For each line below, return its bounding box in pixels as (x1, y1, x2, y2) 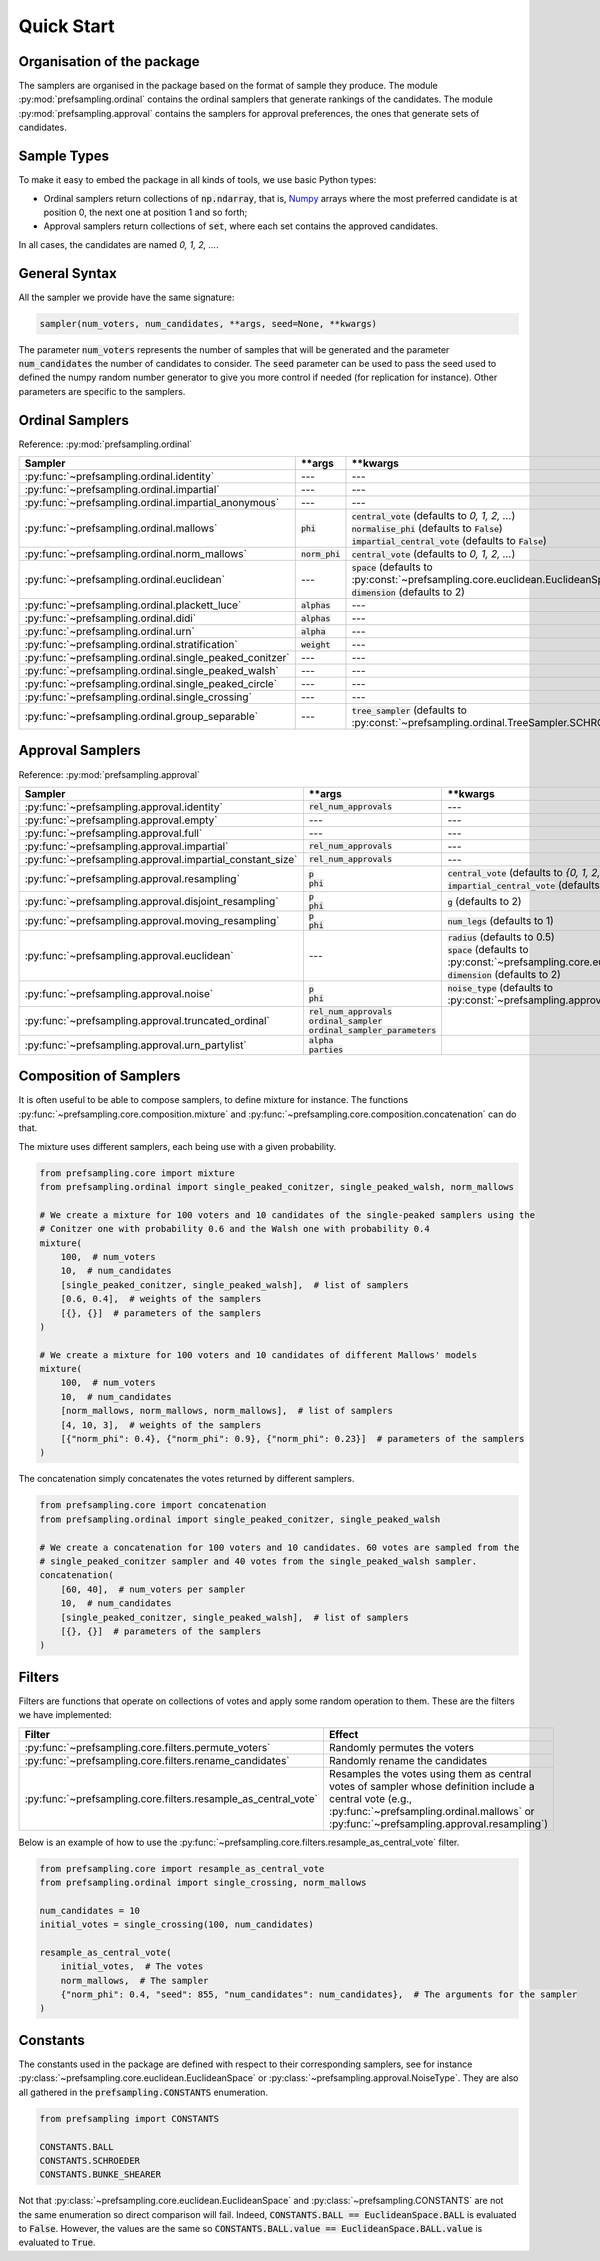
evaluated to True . (18, 2236, 96, 2249)
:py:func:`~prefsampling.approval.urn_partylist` (24, 1038, 247, 1052)
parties (308, 1044, 344, 1055)
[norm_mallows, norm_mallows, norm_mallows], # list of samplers (60, 1405, 394, 1417)
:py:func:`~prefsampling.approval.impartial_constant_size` (24, 852, 298, 866)
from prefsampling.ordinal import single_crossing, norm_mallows (39, 1876, 367, 1888)
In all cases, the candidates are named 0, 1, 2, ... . (18, 238, 219, 250)
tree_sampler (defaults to (351, 703, 467, 717)
